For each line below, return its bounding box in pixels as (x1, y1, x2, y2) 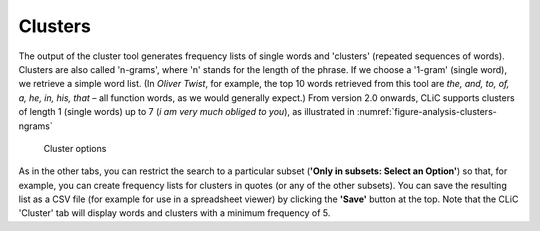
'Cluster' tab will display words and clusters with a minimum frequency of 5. (18, 207, 331, 219)
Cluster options (43, 142, 107, 154)
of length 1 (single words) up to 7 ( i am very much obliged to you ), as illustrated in (18, 106, 355, 118)
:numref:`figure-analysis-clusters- (356, 106, 497, 118)
